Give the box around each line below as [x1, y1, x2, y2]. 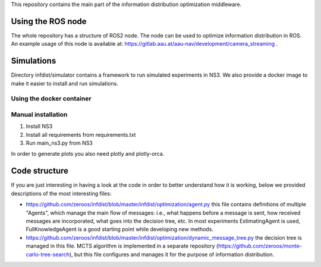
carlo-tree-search [26, 250, 70, 258]
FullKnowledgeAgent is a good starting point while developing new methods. [26, 226, 214, 233]
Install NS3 [26, 122, 53, 130]
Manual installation [11, 110, 68, 118]
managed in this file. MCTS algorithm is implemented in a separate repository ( [26, 243, 219, 250]
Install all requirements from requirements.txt [26, 131, 136, 138]
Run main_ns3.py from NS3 [26, 140, 93, 147]
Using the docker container [11, 95, 92, 103]
